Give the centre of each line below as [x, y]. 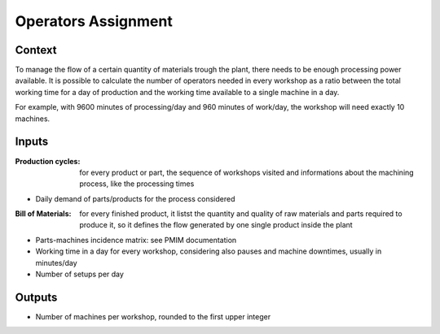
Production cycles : [48, 161]
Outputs [36, 297]
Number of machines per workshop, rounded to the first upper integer [153, 316]
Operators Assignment [94, 21]
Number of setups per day [79, 274]
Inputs [32, 142]
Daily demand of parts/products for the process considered [135, 198]
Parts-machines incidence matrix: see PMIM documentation [136, 240]
